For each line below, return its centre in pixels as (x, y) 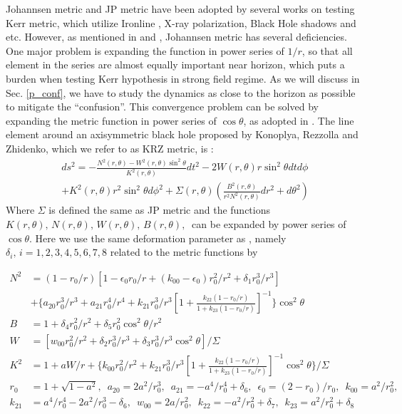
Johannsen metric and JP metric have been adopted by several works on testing (180, 9)
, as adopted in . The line (299, 120)
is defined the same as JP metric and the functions (160, 210)
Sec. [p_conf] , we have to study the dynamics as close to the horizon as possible (181, 92)
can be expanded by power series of (269, 224)
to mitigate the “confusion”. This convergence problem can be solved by (162, 107)
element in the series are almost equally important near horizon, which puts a (175, 64)
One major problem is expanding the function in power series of (145, 50)
